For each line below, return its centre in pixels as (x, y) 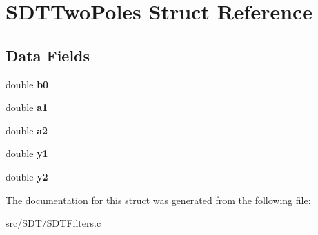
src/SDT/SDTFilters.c (53, 223)
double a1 (27, 107)
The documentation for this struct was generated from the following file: (158, 200)
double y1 (27, 153)
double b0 (27, 84)
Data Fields (48, 55)
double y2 (27, 176)
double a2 (27, 130)
